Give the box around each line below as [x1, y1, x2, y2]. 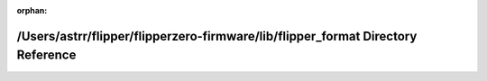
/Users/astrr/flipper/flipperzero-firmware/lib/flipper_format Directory [16, 28, 418, 44]
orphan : [16, 5, 48, 15]
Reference [16, 48, 77, 63]
